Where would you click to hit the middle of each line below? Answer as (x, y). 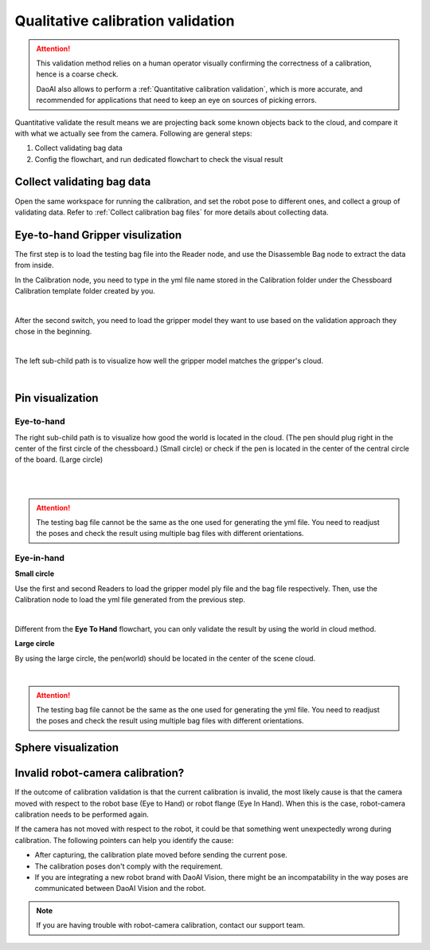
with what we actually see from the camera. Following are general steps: (133, 133)
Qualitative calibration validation (125, 21)
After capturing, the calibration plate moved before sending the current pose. (161, 855)
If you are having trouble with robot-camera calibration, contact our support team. (171, 925)
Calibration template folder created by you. (85, 291)
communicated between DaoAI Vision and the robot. (120, 889)
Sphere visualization (67, 748)
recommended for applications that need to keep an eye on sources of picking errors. (177, 101)
